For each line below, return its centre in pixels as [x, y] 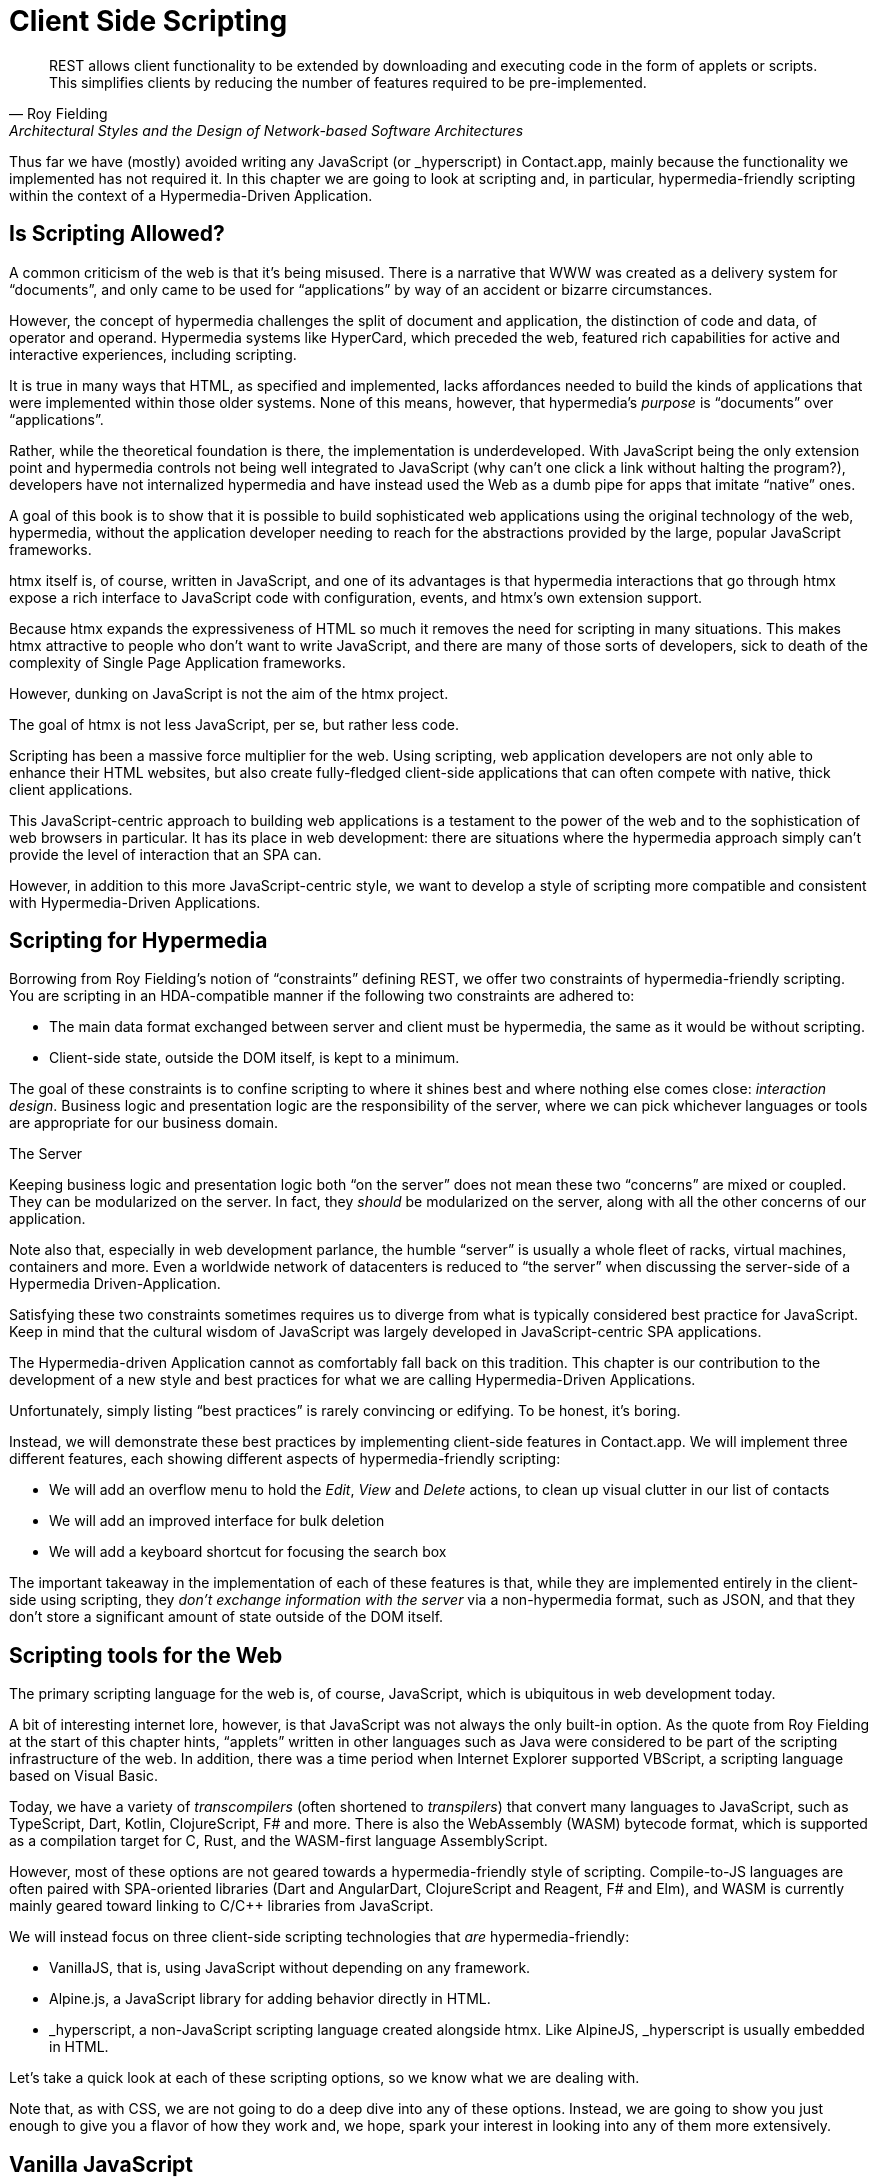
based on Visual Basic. [83, 1776]
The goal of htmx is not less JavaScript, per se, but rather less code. [234, 724]
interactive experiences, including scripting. [153, 354]
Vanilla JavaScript [101, 2164]
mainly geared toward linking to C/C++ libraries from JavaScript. [221, 1906]
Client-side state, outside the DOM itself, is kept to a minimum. [254, 1058]
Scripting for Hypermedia [138, 941]
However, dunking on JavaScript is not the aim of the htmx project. [229, 693]
